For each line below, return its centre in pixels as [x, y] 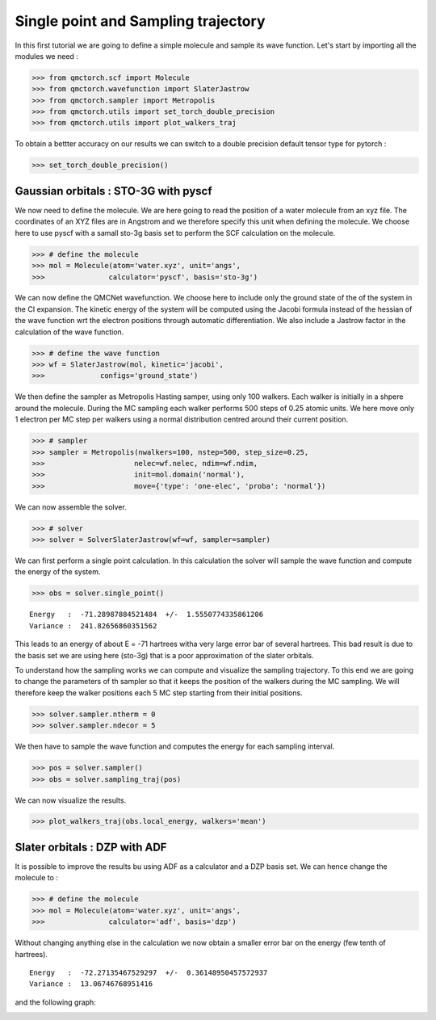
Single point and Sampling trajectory [140, 21]
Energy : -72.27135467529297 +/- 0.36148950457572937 [149, 972]
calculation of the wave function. [69, 332]
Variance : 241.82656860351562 [93, 625]
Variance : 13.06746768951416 [91, 984]
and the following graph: [55, 1002]
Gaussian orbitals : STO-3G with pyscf [113, 191]
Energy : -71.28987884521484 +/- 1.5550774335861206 [147, 615]
